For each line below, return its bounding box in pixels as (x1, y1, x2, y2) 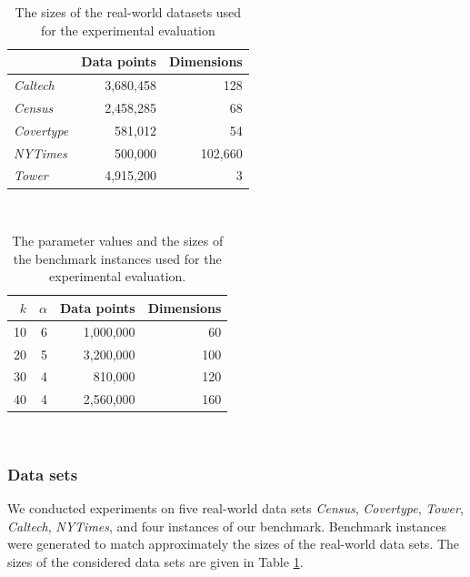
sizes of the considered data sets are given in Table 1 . (7, 552, 304, 571)
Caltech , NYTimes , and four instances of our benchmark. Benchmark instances (7, 516, 446, 535)
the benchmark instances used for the (13, 248, 222, 268)
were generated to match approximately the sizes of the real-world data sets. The (7, 534, 460, 553)
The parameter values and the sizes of (12, 231, 224, 250)
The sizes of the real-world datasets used (15, 3, 242, 21)
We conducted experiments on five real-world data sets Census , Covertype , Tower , (7, 499, 464, 518)
